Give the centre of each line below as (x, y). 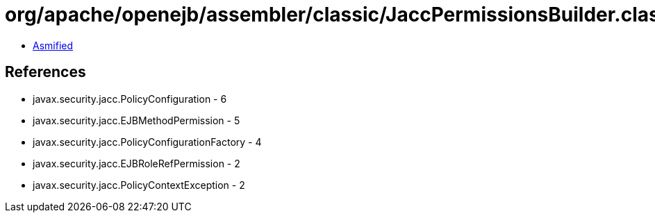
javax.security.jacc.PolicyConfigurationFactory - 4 (147, 142)
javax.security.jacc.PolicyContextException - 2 (139, 185)
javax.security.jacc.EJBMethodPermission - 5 (136, 120)
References (45, 72)
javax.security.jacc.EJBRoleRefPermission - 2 (136, 163)
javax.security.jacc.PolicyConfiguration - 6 (130, 99)
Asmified (53, 45)
